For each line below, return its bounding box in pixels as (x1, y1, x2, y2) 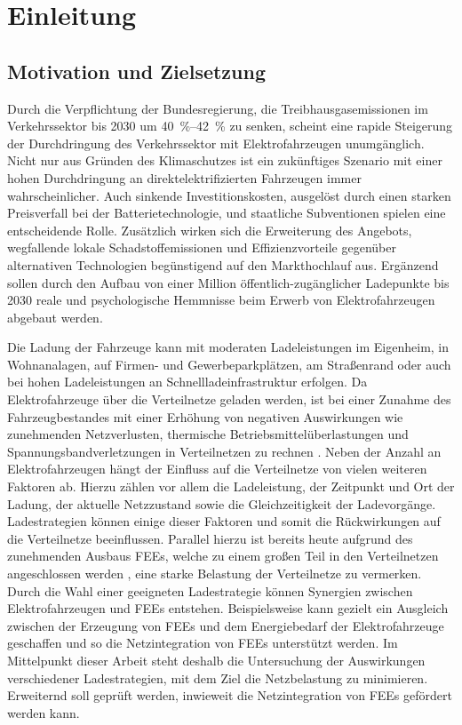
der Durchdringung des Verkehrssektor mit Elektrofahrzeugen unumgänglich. (7, 133, 425, 152)
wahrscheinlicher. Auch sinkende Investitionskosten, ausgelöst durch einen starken (7, 186, 451, 204)
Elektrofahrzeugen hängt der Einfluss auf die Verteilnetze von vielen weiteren (7, 459, 427, 478)
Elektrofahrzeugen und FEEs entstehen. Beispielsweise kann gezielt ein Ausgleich (7, 599, 449, 617)
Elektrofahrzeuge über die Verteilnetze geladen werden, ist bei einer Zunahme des (7, 390, 451, 409)
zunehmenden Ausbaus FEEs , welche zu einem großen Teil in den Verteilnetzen (7, 546, 439, 565)
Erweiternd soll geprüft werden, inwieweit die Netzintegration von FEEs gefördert (7, 686, 452, 705)
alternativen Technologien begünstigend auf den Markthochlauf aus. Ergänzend (7, 255, 439, 274)
